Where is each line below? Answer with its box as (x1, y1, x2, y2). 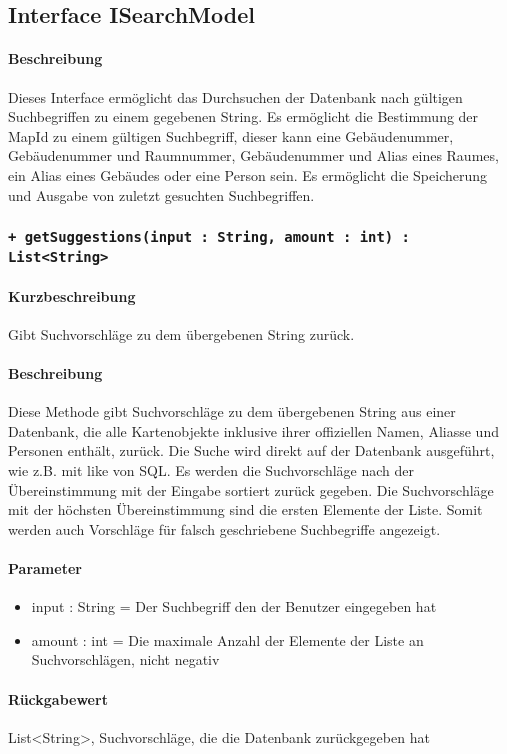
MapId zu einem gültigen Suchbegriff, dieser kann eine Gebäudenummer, (8, 125, 454, 146)
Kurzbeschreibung (8, 285, 136, 306)
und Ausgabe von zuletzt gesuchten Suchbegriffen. (8, 184, 315, 205)
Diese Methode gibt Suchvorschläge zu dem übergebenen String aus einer (8, 401, 456, 422)
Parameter (8, 557, 82, 578)
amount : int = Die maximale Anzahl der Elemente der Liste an (31, 629, 424, 650)
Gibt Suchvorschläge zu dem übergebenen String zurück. (8, 323, 355, 344)
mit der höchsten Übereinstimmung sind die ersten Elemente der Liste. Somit (8, 499, 483, 520)
